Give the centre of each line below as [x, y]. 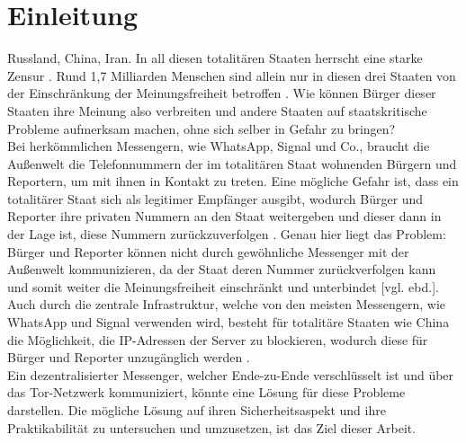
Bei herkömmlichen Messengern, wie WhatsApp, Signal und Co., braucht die [219, 146]
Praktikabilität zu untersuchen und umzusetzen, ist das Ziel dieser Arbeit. [212, 427]
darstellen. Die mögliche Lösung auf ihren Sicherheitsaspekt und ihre [197, 410]
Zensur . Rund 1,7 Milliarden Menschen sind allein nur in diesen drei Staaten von [232, 75]
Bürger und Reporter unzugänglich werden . [129, 357]
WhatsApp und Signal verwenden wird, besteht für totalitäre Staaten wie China [229, 322]
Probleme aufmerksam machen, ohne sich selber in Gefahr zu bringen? [202, 128]
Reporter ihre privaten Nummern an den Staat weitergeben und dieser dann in [224, 216]
